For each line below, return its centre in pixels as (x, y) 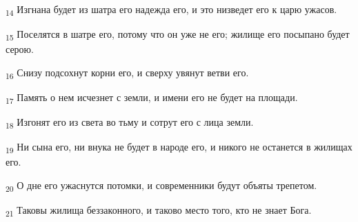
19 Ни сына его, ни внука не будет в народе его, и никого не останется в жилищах (179, 148)
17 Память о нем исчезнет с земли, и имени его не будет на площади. (152, 98)
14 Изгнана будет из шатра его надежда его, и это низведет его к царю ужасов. (171, 10)
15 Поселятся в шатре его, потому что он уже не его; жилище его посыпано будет (178, 35)
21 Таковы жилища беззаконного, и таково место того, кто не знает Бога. (159, 211)
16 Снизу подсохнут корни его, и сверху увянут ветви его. (127, 73)
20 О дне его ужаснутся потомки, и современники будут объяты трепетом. (161, 186)
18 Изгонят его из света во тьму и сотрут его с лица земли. (130, 123)
